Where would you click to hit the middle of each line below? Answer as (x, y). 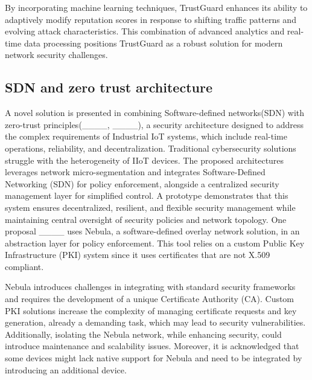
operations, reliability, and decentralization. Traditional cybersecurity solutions (151, 148)
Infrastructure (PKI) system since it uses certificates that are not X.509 (138, 255)
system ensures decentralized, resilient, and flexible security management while (150, 207)
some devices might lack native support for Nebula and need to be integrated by (154, 358)
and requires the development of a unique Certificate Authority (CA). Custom (150, 299)
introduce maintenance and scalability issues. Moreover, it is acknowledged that (152, 346)
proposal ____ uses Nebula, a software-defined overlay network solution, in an (152, 231)
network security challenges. (56, 55)
